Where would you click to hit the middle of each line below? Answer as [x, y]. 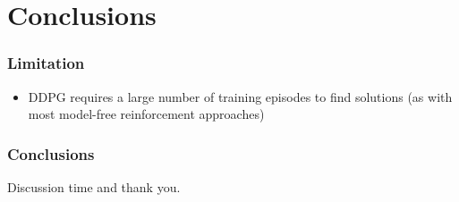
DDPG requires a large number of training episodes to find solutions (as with [240, 96]
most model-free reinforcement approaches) [146, 114]
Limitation [46, 63]
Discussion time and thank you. [94, 187]
